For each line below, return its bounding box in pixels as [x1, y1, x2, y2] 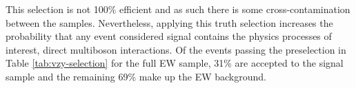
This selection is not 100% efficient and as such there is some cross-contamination [6, 2, 350, 16]
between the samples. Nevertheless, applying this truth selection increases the [6, 15, 333, 30]
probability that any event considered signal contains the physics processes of [6, 29, 332, 43]
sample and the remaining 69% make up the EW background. [6, 69, 266, 83]
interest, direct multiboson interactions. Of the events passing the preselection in [6, 42, 346, 56]
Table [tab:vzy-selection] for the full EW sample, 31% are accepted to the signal [6, 56, 344, 70]
